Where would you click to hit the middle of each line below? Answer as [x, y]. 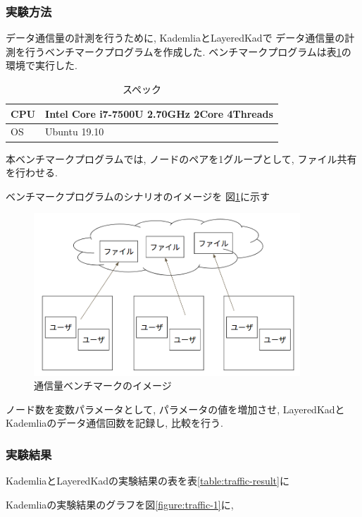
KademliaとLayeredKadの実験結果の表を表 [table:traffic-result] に [148, 481]
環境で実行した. [42, 65]
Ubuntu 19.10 [75, 132]
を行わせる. [32, 172]
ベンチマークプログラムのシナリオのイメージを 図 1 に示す [138, 196]
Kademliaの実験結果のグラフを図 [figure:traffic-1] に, [120, 504]
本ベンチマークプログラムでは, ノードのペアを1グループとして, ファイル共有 [181, 158]
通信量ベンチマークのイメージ [103, 385]
